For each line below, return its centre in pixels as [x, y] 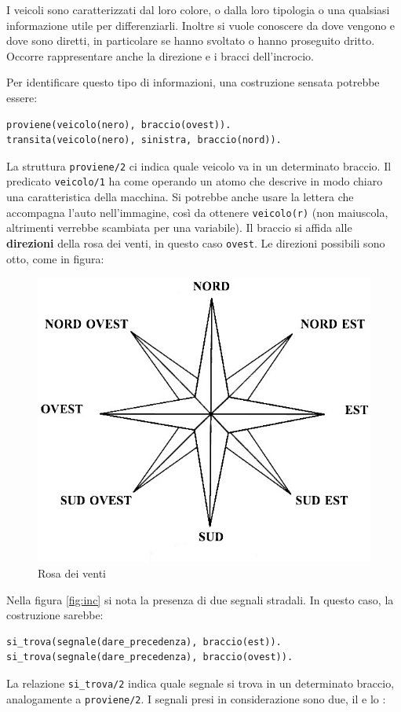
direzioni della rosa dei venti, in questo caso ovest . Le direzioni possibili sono [196, 242]
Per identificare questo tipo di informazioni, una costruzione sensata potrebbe [193, 82]
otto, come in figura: [55, 258]
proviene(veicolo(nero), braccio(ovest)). [119, 125]
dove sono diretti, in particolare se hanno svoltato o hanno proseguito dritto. [191, 40]
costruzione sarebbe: [55, 615]
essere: [22, 97]
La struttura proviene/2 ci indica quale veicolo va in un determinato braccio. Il [199, 165]
